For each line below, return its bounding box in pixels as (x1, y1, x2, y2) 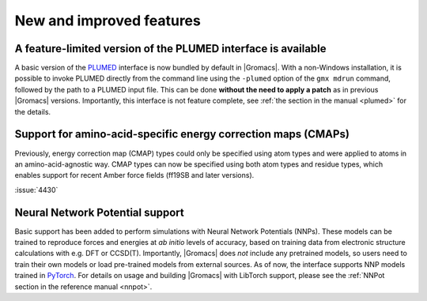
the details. (14, 107, 51, 116)
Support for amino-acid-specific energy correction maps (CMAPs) (14, 127, 350, 141)
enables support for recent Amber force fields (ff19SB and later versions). (14, 171, 255, 180)
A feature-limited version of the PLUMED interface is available (14, 42, 327, 55)
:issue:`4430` (14, 185, 59, 194)
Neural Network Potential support (14, 205, 185, 219)
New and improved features (14, 12, 201, 29)
